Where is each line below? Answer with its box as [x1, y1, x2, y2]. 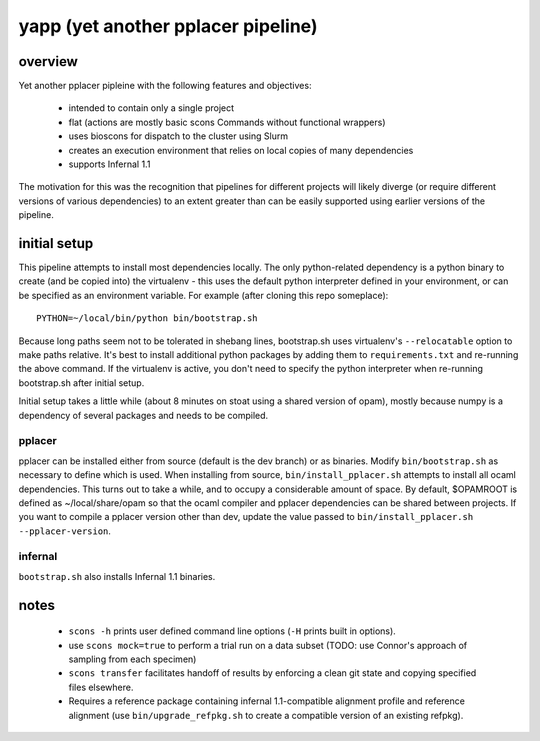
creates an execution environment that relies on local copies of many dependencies [68, 144, 414, 156]
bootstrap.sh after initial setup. [18, 376, 145, 389]
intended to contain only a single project [68, 102, 235, 114]
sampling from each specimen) [68, 653, 197, 665]
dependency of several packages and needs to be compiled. [18, 409, 269, 421]
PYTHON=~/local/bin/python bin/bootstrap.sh [36, 313, 259, 324]
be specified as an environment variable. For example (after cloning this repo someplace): [18, 289, 389, 301]
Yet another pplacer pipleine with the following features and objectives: [18, 80, 312, 92]
